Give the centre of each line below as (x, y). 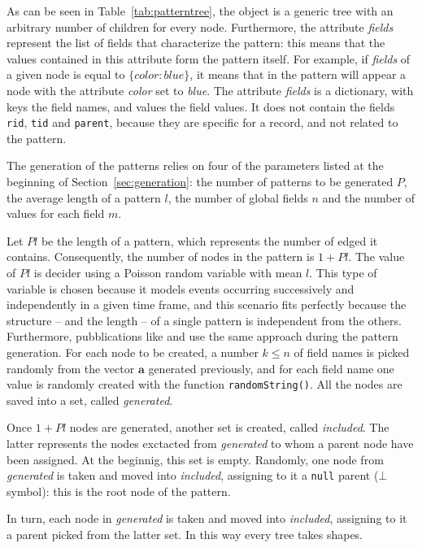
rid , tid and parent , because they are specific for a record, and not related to (202, 122)
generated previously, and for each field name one (271, 368)
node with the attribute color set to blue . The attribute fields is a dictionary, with (210, 90)
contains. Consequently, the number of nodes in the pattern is (161, 257)
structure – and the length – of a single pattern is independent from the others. (204, 320)
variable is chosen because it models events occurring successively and (181, 288)
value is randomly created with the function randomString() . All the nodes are (204, 384)
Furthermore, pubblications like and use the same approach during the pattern (202, 336)
